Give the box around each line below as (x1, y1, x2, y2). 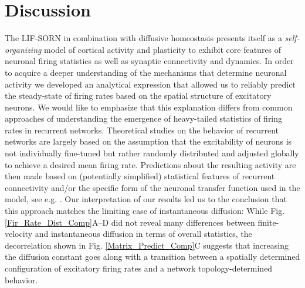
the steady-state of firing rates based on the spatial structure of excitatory (5, 89, 272, 102)
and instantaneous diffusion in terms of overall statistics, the (35, 227, 252, 240)
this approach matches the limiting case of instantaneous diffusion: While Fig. (5, 205, 285, 217)
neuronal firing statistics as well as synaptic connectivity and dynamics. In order (5, 55, 294, 67)
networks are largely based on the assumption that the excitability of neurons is (5, 135, 292, 148)
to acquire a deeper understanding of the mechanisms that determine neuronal (5, 66, 287, 78)
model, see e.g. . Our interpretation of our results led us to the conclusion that (5, 193, 287, 205)
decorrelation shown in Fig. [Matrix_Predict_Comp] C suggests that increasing (5, 239, 289, 251)
